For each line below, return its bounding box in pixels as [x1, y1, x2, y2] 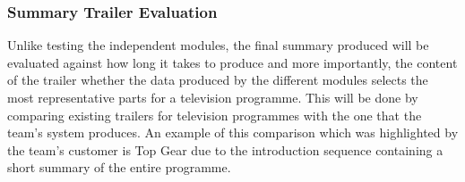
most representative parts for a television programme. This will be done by [7, 88, 418, 106]
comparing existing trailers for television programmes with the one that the [7, 105, 422, 124]
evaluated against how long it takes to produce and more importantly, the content [7, 53, 458, 71]
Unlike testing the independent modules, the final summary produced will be [7, 36, 429, 54]
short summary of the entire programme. [7, 158, 231, 177]
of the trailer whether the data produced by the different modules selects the [7, 70, 428, 89]
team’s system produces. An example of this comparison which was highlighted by [7, 123, 459, 142]
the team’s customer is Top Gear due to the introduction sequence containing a [7, 140, 443, 159]
